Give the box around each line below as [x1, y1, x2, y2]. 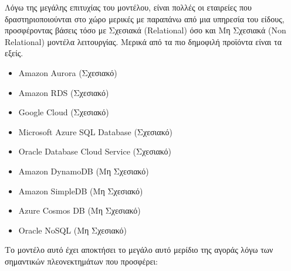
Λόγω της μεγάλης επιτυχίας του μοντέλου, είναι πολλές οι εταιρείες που [5, 1, 252, 13]
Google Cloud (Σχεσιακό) [18, 106, 109, 118]
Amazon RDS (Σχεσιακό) [18, 86, 109, 98]
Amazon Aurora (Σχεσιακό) [18, 66, 117, 78]
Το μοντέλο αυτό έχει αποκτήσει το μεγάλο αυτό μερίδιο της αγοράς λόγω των [5, 243, 273, 256]
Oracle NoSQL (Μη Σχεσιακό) [18, 224, 127, 236]
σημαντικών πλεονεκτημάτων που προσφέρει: [5, 255, 158, 267]
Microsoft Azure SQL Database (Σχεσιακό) [18, 125, 172, 138]
